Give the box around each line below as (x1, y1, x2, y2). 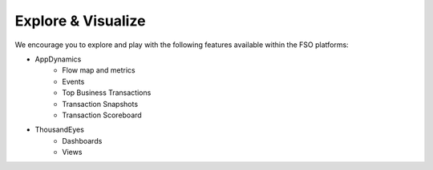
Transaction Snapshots (62, 99, 139, 109)
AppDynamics (34, 54, 82, 64)
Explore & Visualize (14, 12, 146, 30)
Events (62, 77, 85, 86)
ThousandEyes (34, 125, 84, 135)
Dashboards (62, 136, 103, 145)
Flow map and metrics (62, 65, 136, 75)
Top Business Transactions (62, 88, 152, 97)
